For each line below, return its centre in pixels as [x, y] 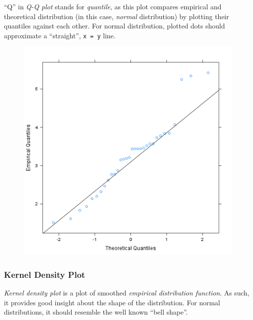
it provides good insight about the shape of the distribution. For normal [112, 302]
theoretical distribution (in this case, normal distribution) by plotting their [116, 16]
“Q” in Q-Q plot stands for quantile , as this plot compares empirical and [113, 6]
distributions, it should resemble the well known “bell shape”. [96, 312]
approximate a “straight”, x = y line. [60, 35]
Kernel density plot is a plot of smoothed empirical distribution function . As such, [127, 293]
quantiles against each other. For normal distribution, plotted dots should [114, 26]
